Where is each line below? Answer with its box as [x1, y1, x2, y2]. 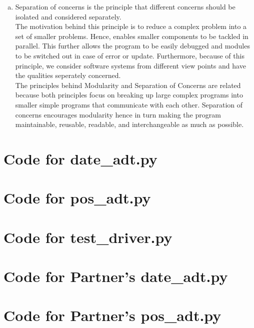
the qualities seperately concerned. [15, 70, 121, 80]
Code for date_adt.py [3, 148, 157, 168]
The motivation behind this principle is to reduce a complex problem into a [15, 21, 247, 31]
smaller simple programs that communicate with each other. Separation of [15, 99, 243, 109]
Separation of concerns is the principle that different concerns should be [15, 1, 235, 11]
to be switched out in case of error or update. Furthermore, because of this [15, 50, 244, 60]
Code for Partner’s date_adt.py [3, 266, 228, 286]
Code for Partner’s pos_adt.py [3, 305, 221, 325]
